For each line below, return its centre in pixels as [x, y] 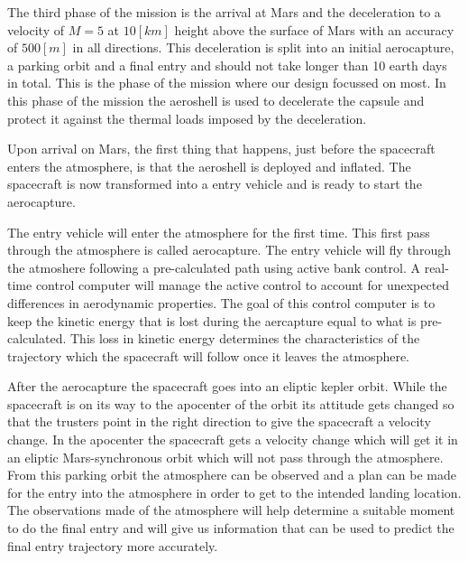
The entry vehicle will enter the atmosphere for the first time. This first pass [219, 232]
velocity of [36, 29]
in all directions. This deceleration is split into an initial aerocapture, [263, 47]
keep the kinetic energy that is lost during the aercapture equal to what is [212, 320]
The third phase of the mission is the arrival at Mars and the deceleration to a [224, 12]
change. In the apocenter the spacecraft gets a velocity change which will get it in [233, 439]
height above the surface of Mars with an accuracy [314, 29]
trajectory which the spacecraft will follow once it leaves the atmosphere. [209, 355]
